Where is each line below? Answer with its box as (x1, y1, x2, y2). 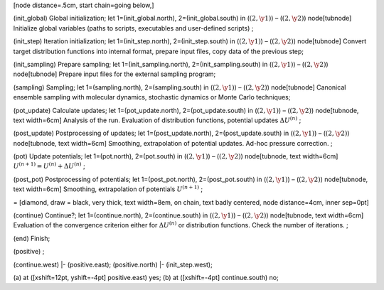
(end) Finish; (13, 234, 50, 242)
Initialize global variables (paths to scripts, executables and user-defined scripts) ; (13, 23, 254, 32)
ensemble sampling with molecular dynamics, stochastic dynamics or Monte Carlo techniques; (13, 93, 291, 102)
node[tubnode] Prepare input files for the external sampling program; (13, 70, 216, 78)
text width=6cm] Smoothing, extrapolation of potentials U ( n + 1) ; (13, 184, 203, 193)
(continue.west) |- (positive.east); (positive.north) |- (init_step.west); (13, 260, 213, 269)
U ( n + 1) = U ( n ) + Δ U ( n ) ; (13, 161, 85, 171)
